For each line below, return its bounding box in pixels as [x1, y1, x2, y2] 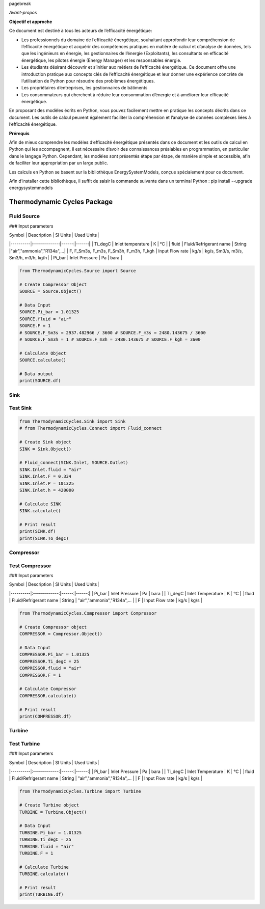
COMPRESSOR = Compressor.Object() [19, 631, 103, 637]
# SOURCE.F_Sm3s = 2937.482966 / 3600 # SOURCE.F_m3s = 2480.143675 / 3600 [19, 330, 206, 335]
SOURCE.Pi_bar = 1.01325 [19, 309, 79, 315]
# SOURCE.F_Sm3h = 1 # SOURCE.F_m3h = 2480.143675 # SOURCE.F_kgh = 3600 [19, 336, 201, 342]
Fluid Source [9, 213, 40, 220]
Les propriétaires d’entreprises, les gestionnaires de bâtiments [21, 85, 148, 91]
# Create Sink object [19, 440, 72, 445]
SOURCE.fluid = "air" [19, 316, 72, 322]
